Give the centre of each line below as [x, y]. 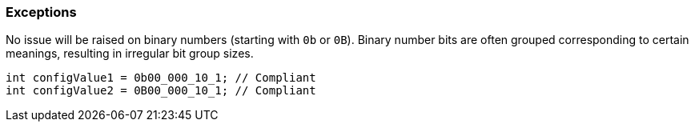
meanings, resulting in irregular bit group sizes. [130, 54]
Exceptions [41, 12]
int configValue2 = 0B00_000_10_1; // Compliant [161, 91]
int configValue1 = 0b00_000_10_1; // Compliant [161, 78]
